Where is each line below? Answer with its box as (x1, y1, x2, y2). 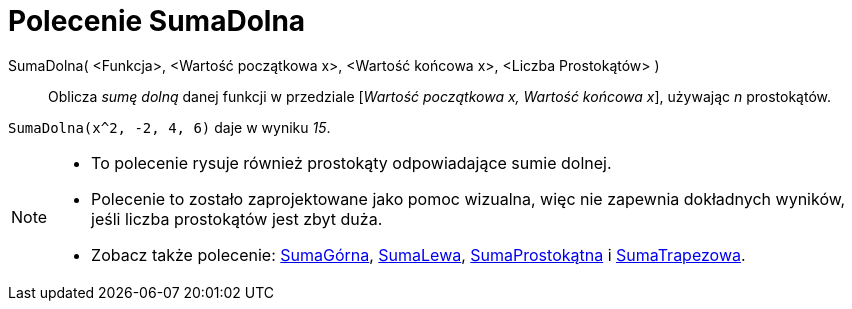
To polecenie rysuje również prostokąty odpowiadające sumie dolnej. (91, 152, 612, 173)
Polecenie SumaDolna (8, 4, 306, 38)
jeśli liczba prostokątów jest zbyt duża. (91, 208, 383, 229)
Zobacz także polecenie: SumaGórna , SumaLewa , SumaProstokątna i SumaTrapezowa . (91, 244, 746, 265)
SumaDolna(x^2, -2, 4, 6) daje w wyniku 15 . (8, 118, 331, 136)
